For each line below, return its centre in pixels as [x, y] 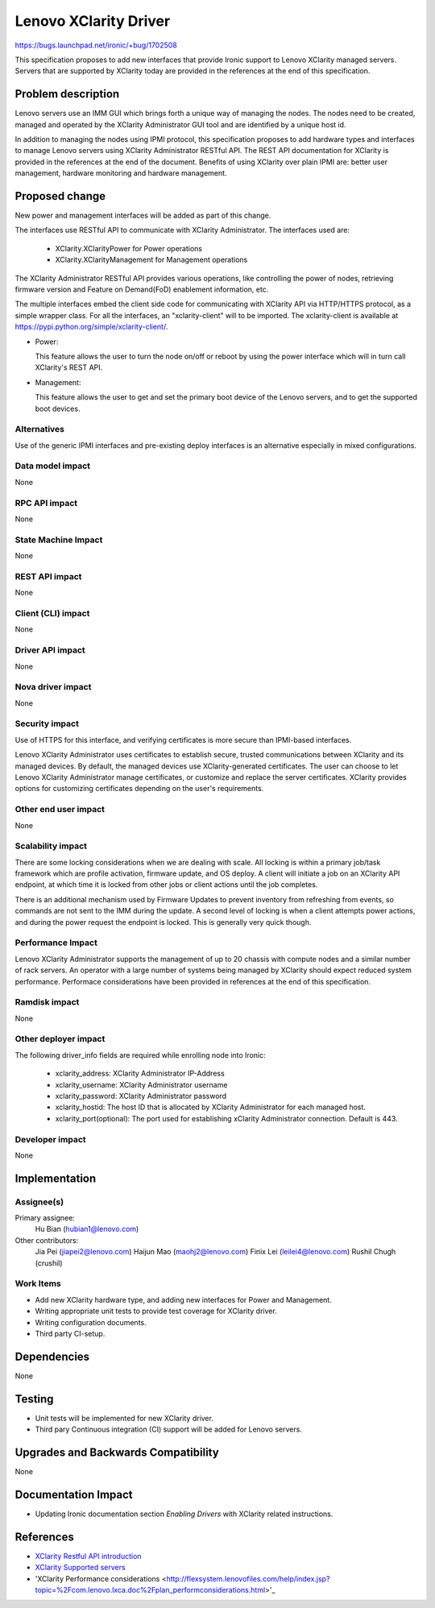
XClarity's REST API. [69, 367]
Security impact [47, 723]
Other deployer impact [60, 1039]
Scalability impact [51, 846]
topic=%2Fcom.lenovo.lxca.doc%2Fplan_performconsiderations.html [150, 1590]
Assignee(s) [39, 1202]
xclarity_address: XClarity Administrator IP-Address [140, 1073]
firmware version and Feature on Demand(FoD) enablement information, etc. [142, 289]
